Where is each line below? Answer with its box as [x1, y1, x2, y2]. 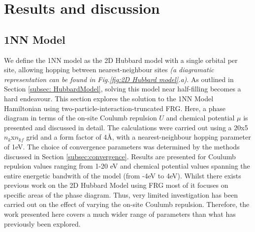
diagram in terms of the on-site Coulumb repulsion [4, 113, 157, 123]
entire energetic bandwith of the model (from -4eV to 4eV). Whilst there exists [4, 170, 241, 180]
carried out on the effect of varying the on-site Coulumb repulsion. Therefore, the [4, 199, 250, 209]
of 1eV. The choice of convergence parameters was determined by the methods [4, 141, 240, 151]
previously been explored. [4, 218, 81, 229]
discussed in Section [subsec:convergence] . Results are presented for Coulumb [4, 151, 236, 161]
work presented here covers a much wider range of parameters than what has [4, 209, 236, 219]
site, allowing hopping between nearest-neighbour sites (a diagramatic [4, 64, 214, 75]
